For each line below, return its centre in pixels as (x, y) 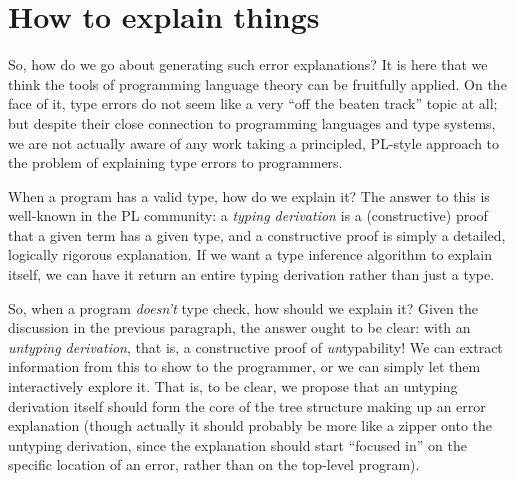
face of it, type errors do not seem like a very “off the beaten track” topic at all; (253, 103)
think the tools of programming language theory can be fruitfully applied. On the (257, 83)
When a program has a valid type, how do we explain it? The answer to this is (249, 195)
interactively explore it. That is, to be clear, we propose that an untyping (233, 386)
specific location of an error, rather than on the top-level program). (214, 464)
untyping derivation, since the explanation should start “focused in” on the (237, 444)
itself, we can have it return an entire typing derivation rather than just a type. (251, 274)
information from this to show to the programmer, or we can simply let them (244, 366)
